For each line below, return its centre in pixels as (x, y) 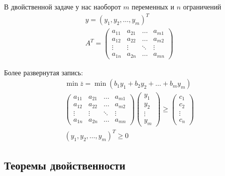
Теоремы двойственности (65, 165)
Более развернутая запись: (44, 72)
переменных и (153, 6)
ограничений (202, 6)
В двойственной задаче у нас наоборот (62, 6)
